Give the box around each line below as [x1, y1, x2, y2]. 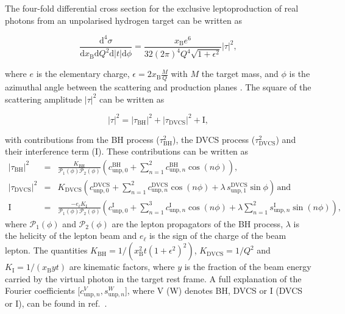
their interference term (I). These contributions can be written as [5, 145, 249, 158]
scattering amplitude [5, 92, 82, 105]
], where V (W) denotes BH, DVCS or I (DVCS [124, 284, 303, 297]
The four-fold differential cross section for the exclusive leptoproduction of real [5, 2, 299, 14]
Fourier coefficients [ [5, 284, 80, 297]
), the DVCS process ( [172, 133, 255, 145]
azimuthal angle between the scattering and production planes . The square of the [5, 80, 311, 93]
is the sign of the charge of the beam [149, 229, 286, 242]
